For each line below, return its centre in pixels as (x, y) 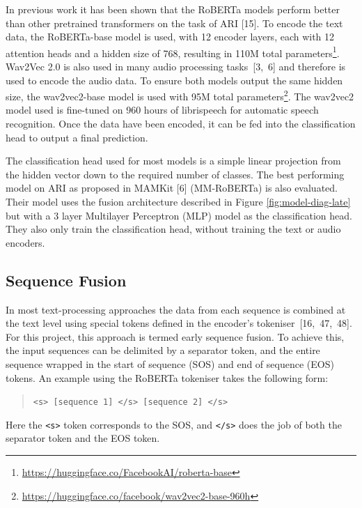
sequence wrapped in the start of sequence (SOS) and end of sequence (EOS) (170, 363)
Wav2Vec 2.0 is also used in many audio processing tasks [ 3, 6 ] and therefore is (176, 67)
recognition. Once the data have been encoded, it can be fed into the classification (181, 124)
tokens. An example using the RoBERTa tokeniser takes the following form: (167, 377)
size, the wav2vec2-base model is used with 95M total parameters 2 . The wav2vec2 (180, 95)
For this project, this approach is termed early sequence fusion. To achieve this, (175, 336)
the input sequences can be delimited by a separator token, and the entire (163, 350)
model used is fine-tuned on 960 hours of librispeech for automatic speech (162, 110)
